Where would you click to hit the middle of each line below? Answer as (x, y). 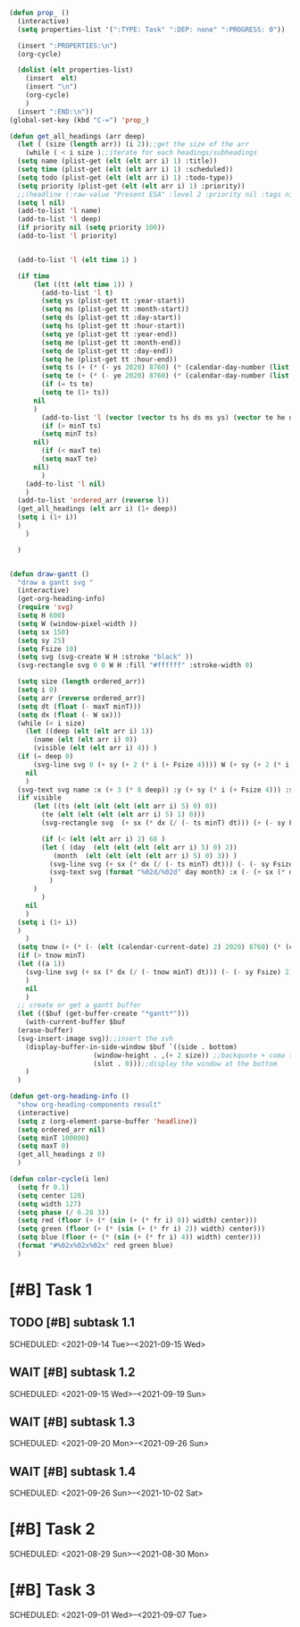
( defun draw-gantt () (50, 574)
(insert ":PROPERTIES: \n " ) (67, 46)
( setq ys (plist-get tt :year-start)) (113, 301)
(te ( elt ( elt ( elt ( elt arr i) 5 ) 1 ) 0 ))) (123, 815)
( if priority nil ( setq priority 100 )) (92, 228)
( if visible (40, 798)
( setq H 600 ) (42, 615)
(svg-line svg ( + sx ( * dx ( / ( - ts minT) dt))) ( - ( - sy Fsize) (173, 864)
